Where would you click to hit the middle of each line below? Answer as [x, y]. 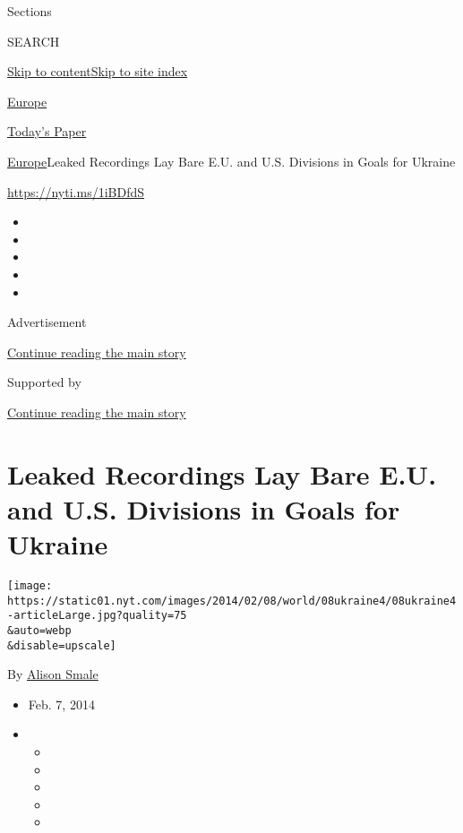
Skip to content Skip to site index [98, 71]
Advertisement [47, 322]
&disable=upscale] [62, 645]
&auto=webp [39, 630]
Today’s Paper [47, 131]
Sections [30, 11]
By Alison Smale [53, 674]
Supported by [44, 382]
